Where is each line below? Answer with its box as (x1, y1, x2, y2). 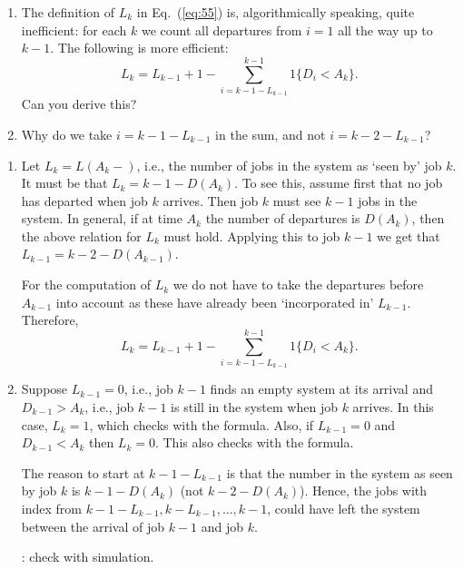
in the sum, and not (215, 124, 326, 143)
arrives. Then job (163, 191, 259, 210)
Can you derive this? (21, 94, 137, 113)
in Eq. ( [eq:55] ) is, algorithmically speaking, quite (136, 3, 415, 21)
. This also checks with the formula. (154, 433, 354, 452)
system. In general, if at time (21, 209, 182, 228)
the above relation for (21, 226, 142, 245)
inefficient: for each (21, 20, 127, 39)
